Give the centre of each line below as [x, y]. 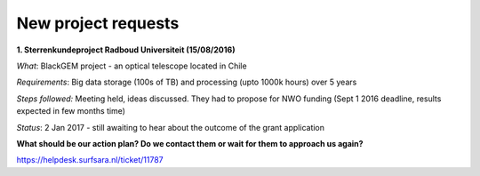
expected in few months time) [71, 111]
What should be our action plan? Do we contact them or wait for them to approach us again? [190, 143]
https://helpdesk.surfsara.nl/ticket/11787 [90, 160]
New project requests [98, 23]
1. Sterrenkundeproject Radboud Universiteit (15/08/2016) [126, 50]
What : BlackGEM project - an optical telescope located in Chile [132, 66]
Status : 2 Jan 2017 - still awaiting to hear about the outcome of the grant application [170, 127]
